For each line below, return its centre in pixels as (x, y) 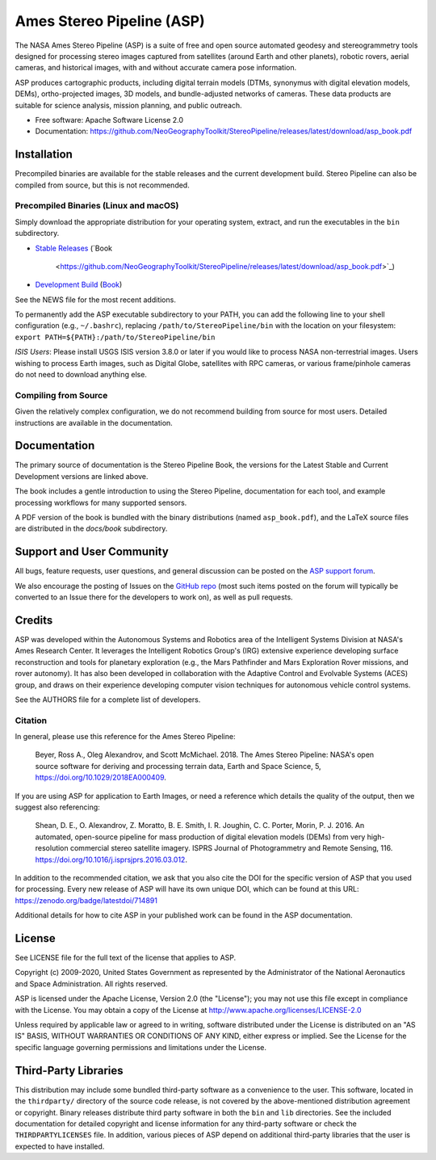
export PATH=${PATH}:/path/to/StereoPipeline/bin (115, 337)
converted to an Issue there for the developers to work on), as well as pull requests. (154, 597)
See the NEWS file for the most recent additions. (96, 300)
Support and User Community (92, 552)
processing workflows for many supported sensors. (101, 502)
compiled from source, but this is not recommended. (102, 185)
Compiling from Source (61, 395)
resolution (52, 848)
